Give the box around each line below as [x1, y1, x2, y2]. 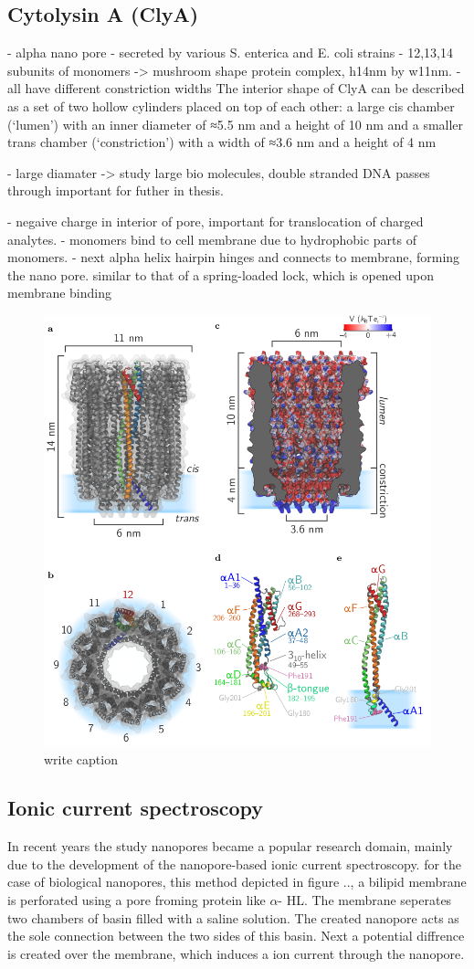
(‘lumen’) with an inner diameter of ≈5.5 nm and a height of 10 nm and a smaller [7, 114, 464, 133]
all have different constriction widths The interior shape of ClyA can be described [7, 79, 465, 98]
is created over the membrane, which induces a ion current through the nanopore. [7, 943, 465, 963]
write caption [44, 749, 118, 768]
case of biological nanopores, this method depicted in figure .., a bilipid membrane [7, 872, 467, 891]
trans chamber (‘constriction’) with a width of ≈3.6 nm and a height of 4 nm [7, 132, 437, 152]
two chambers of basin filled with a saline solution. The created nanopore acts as [7, 908, 459, 927]
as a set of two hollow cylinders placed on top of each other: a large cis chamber [7, 96, 455, 115]
